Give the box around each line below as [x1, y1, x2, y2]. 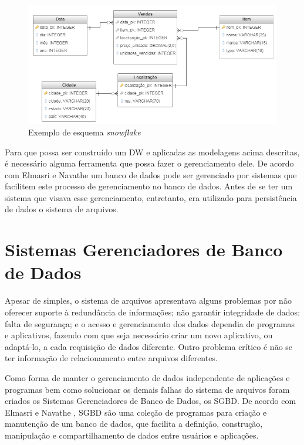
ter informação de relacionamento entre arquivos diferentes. [5, 352, 218, 364]
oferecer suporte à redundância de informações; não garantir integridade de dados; [5, 305, 300, 318]
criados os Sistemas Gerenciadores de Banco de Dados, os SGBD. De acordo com [5, 395, 296, 407]
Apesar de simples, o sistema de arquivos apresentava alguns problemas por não [5, 294, 292, 307]
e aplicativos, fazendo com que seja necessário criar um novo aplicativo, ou [5, 329, 273, 341]
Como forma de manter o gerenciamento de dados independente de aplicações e [5, 371, 290, 383]
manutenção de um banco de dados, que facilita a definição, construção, [5, 417, 263, 430]
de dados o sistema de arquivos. [5, 203, 119, 215]
